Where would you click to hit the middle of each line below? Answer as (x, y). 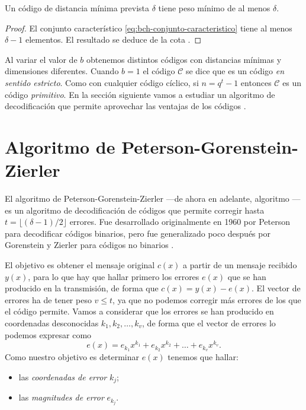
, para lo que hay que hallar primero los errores (114, 276)
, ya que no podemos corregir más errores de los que (207, 299)
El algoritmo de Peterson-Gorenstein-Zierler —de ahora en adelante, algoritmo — (153, 198)
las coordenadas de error (63, 376)
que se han (247, 276)
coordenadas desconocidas (52, 323)
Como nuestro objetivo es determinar (72, 357)
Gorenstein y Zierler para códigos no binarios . (89, 245)
